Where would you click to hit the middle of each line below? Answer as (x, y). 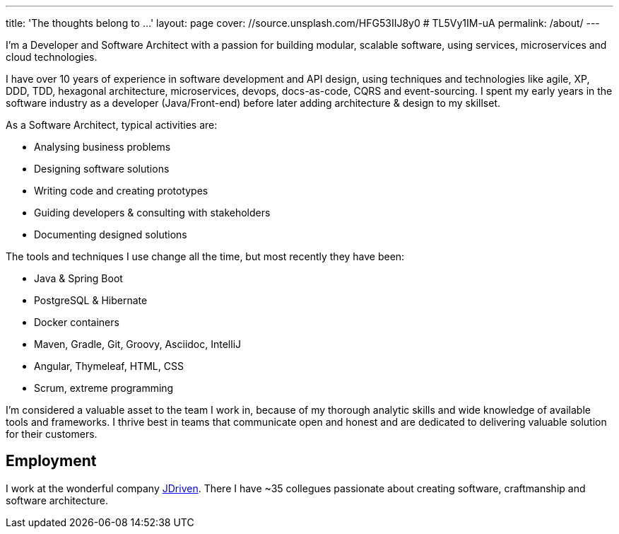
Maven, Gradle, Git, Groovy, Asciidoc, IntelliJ (138, 344)
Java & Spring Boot (78, 278)
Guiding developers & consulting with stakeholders (152, 213)
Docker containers (77, 322)
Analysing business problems (102, 147)
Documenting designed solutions (111, 234)
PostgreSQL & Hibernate (91, 300)
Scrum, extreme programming (104, 388)
